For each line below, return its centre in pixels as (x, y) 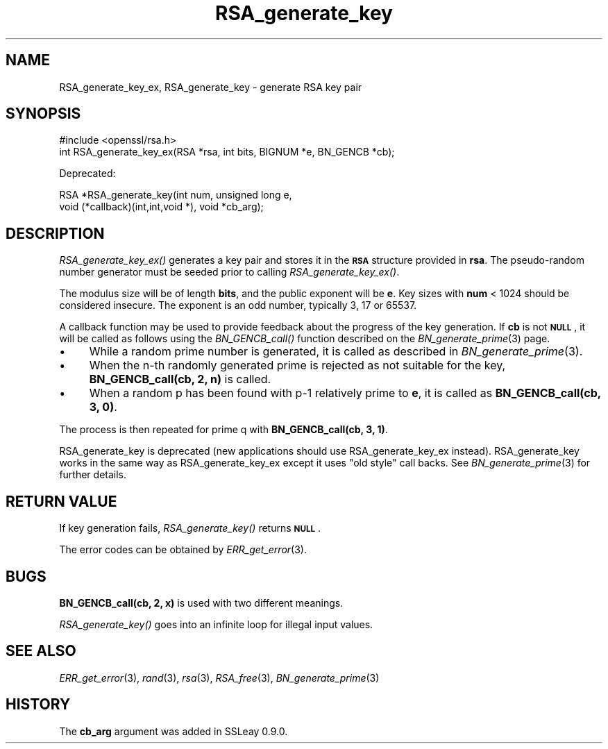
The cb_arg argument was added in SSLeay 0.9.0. (174, 731)
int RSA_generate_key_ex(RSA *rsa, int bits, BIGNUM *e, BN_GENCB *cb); (227, 152)
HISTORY (38, 705)
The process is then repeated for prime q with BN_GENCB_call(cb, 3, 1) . (223, 430)
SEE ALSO (41, 651)
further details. (93, 475)
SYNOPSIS (43, 114)
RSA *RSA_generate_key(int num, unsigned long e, (176, 195)
